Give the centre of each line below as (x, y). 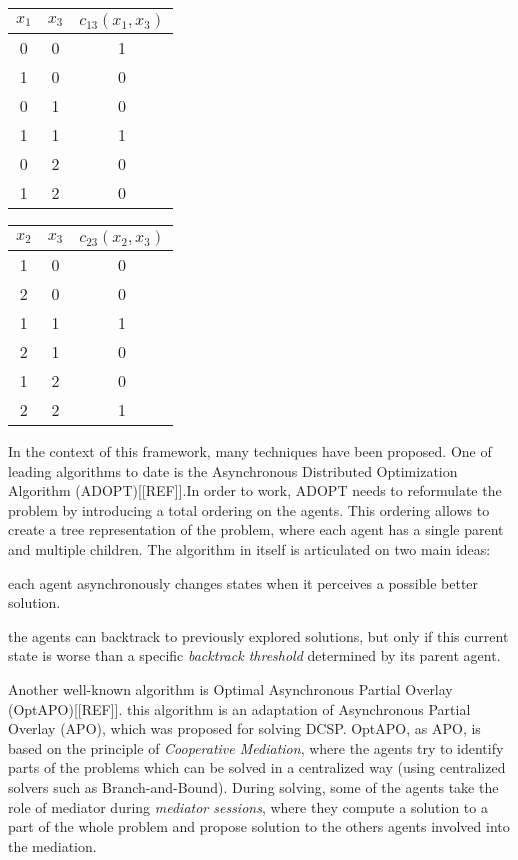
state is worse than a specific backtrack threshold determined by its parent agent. (254, 655)
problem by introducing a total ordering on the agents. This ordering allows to (249, 509)
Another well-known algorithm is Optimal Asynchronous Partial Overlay (230, 688)
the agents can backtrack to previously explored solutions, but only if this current (258, 635)
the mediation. (52, 845)
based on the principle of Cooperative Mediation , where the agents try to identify (256, 747)
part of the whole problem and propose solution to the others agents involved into (259, 826)
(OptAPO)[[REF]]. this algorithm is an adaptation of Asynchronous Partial (239, 708)
